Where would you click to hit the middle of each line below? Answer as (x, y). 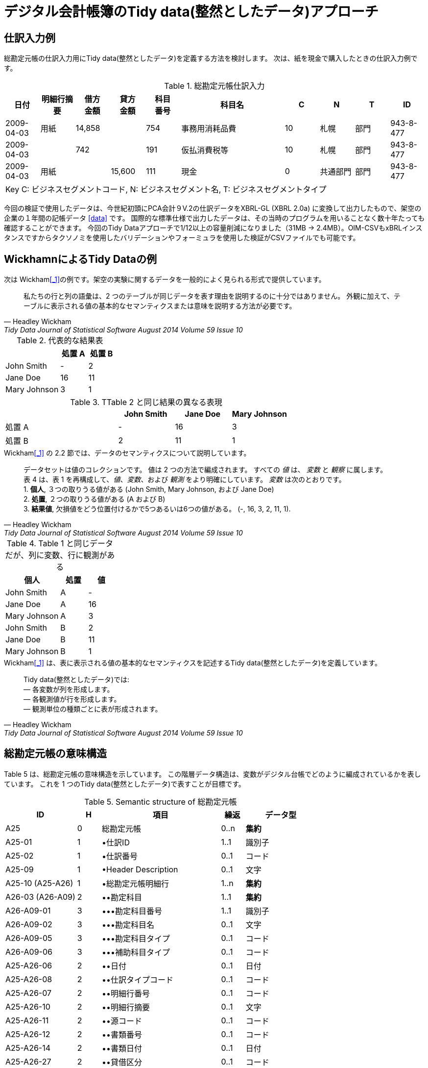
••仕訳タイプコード (138, 979)
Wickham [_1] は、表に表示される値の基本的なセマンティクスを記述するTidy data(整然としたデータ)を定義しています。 (193, 663)
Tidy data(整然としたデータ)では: (77, 680)
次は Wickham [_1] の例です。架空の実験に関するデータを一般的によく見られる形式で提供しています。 (165, 280)
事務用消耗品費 (209, 129)
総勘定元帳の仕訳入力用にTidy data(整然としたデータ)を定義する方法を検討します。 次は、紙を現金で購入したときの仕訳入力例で (211, 58)
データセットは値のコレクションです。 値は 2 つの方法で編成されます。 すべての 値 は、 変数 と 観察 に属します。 (205, 470)
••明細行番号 (126, 993)
